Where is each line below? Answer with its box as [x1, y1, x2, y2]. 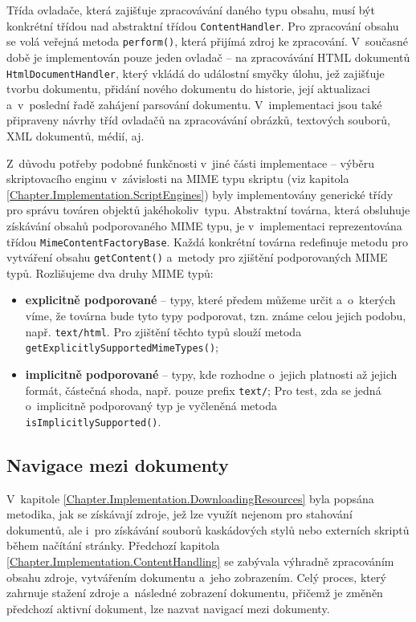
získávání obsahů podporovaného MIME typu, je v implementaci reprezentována [6, 217, 402, 234]
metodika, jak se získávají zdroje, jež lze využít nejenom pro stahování [6, 506, 353, 522]
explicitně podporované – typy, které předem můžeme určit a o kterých [25, 291, 396, 308]
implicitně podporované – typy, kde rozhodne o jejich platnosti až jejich [25, 365, 398, 382]
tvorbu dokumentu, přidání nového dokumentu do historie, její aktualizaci [6, 80, 370, 97]
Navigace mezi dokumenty [6, 452, 229, 477]
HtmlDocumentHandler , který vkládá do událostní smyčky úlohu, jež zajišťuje [6, 64, 385, 81]
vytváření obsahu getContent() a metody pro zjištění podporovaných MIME [6, 249, 388, 266]
